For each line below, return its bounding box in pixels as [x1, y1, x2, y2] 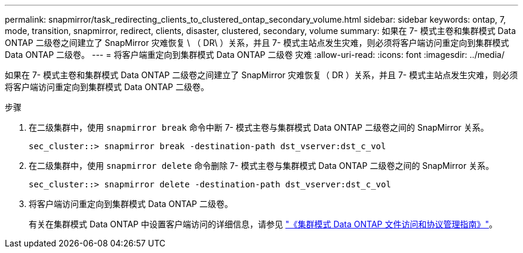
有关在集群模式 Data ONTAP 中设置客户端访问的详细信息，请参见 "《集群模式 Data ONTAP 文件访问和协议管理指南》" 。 [29, 219, 497, 229]
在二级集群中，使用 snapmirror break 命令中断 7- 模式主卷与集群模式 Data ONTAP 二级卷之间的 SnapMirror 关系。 [29, 122, 489, 132]
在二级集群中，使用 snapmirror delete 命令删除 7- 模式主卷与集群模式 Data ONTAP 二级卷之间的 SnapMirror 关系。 [29, 161, 494, 171]
